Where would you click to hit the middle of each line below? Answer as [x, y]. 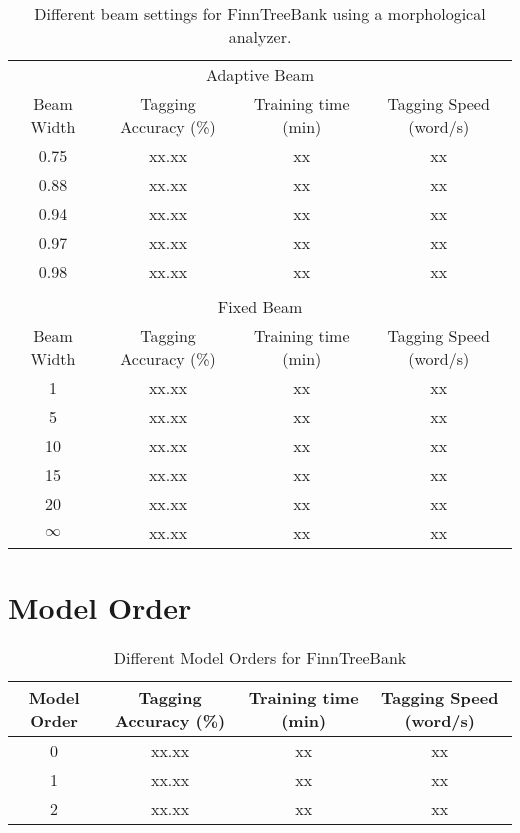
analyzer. [260, 36]
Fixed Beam [260, 306]
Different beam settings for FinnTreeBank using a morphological [260, 13]
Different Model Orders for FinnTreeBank [260, 658]
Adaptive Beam [260, 74]
